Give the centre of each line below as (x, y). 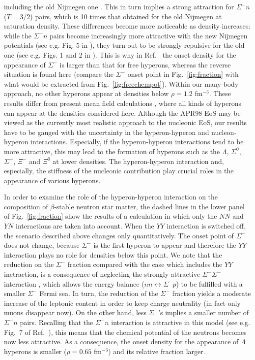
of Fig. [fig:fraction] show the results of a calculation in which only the (111, 216)
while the (18, 35)
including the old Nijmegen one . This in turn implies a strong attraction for (119, 6)
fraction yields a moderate (212, 293)
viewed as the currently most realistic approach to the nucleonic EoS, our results (125, 122)
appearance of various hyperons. (52, 180)
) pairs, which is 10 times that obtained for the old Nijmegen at (126, 16)
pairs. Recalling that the (57, 322)
